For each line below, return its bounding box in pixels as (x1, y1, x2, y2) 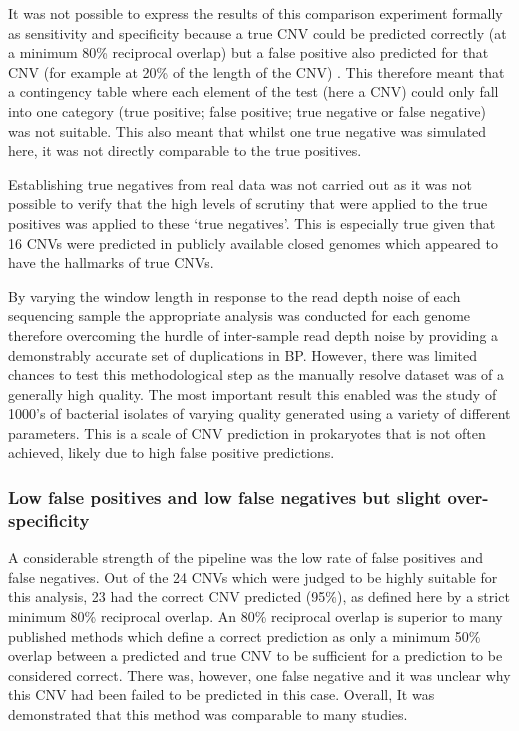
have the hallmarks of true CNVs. (8, 252, 214, 273)
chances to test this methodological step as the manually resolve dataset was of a (8, 364, 505, 385)
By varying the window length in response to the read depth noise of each (8, 285, 461, 306)
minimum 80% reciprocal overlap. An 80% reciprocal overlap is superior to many (8, 605, 503, 626)
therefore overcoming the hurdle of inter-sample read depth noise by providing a (8, 324, 499, 345)
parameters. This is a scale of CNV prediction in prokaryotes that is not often (8, 422, 486, 443)
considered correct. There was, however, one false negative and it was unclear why (8, 664, 511, 685)
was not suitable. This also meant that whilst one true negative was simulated (8, 120, 487, 141)
